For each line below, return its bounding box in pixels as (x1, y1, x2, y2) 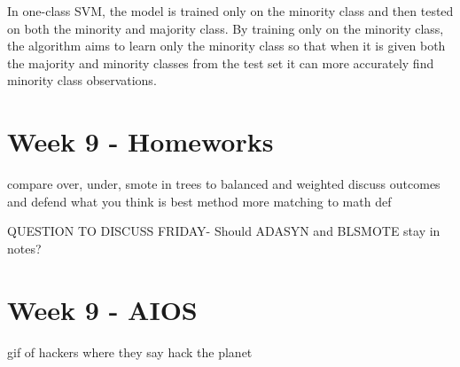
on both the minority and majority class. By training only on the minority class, (7, 19, 444, 37)
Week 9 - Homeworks (7, 123, 274, 160)
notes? (7, 238, 42, 257)
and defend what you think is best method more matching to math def (7, 191, 392, 210)
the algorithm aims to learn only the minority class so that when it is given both (7, 36, 446, 55)
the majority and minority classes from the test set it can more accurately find (7, 53, 434, 72)
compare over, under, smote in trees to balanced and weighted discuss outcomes (7, 175, 441, 193)
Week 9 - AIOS (7, 291, 198, 327)
